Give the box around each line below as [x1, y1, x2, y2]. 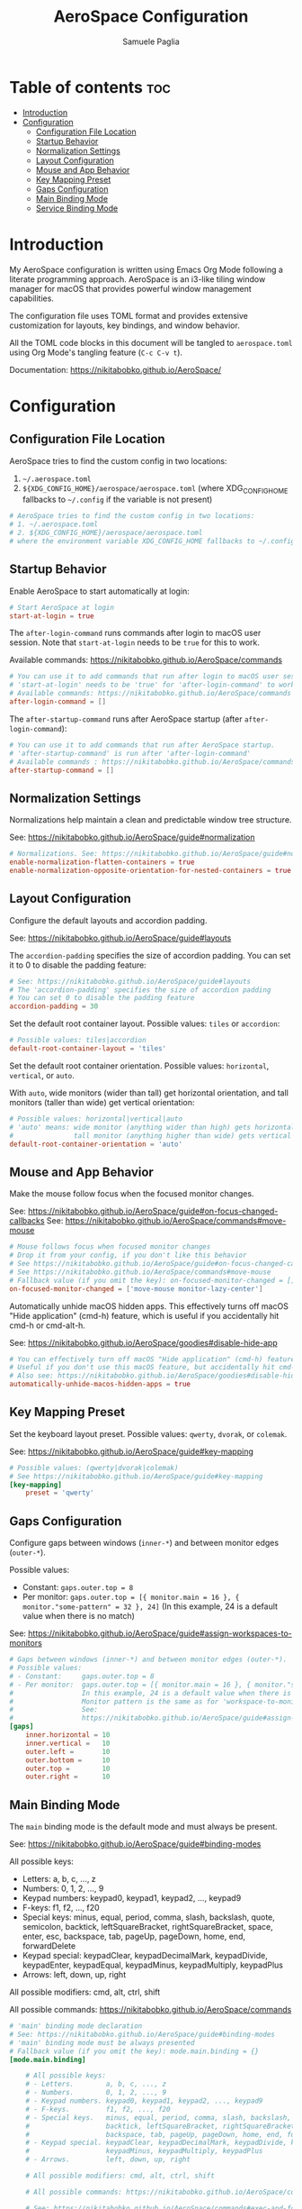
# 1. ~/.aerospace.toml [9, 520, 99, 529]
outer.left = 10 [25, 1747, 111, 1756]
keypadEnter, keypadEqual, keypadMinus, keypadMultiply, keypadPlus [22, 1959, 283, 1970]
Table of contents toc [9, 77, 171, 97]
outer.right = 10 [25, 1772, 111, 1781]
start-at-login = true [9, 611, 94, 621]
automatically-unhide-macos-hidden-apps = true [9, 1380, 191, 1389]
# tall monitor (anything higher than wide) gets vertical [9, 1131, 292, 1141]
